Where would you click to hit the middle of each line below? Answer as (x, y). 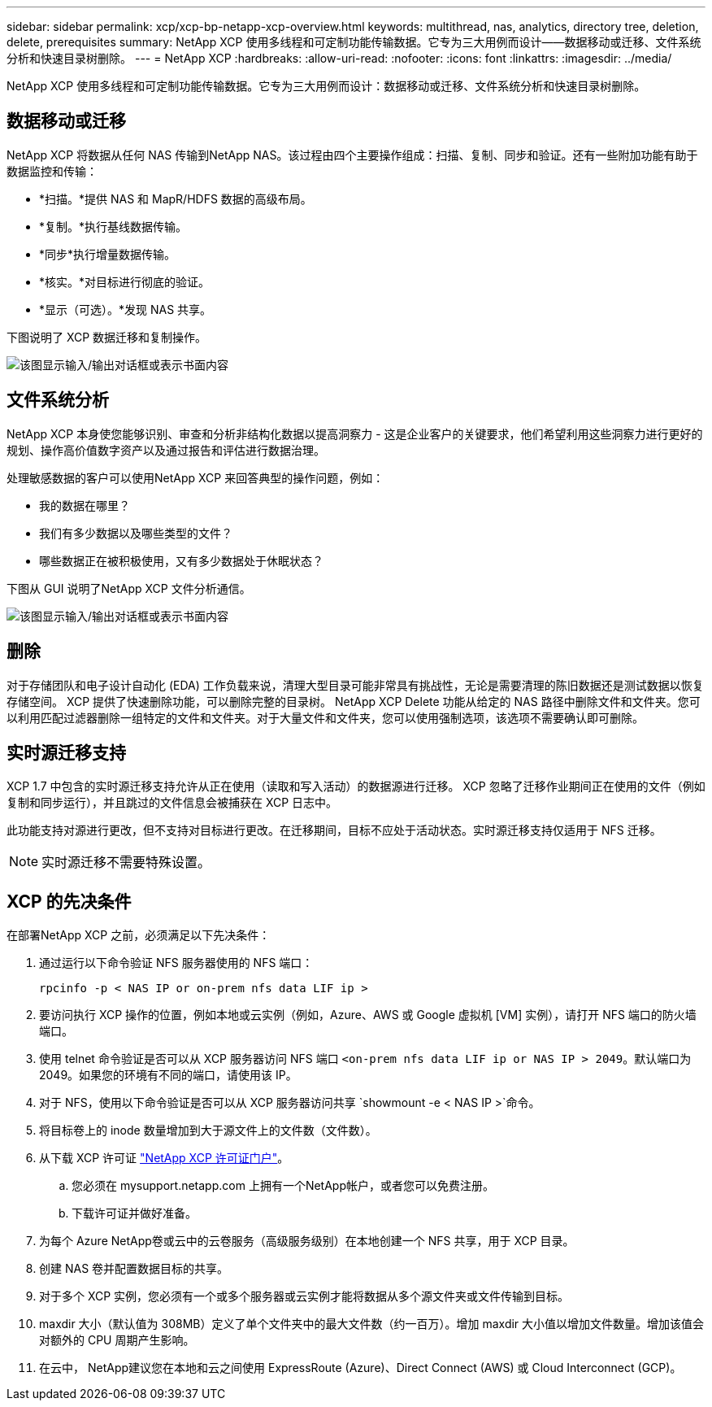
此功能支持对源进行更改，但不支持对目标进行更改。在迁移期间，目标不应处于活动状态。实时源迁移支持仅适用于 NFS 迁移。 (334, 830)
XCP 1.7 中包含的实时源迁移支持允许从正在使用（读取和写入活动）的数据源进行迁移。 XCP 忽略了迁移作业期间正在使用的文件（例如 (356, 786)
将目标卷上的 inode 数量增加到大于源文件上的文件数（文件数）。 (208, 1130)
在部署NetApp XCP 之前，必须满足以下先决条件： (139, 935)
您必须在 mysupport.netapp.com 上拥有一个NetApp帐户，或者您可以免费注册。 (283, 1186)
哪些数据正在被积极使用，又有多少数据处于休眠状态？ (181, 560)
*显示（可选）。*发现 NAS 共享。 (126, 309)
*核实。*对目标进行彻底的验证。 (125, 281)
